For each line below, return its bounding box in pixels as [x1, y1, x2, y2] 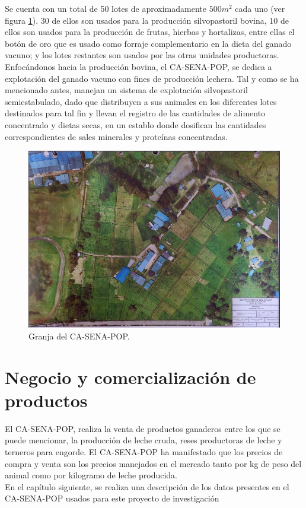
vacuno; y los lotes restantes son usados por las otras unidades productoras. [5, 49, 279, 61]
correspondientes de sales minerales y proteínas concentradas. [5, 130, 228, 142]
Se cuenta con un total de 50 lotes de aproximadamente [5, 2, 206, 14]
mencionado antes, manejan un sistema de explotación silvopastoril [5, 84, 248, 96]
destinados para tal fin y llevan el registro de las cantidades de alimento [5, 107, 266, 119]
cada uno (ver [235, 2, 285, 14]
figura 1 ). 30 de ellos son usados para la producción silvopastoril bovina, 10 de [5, 14, 289, 26]
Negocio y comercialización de [5, 364, 256, 389]
